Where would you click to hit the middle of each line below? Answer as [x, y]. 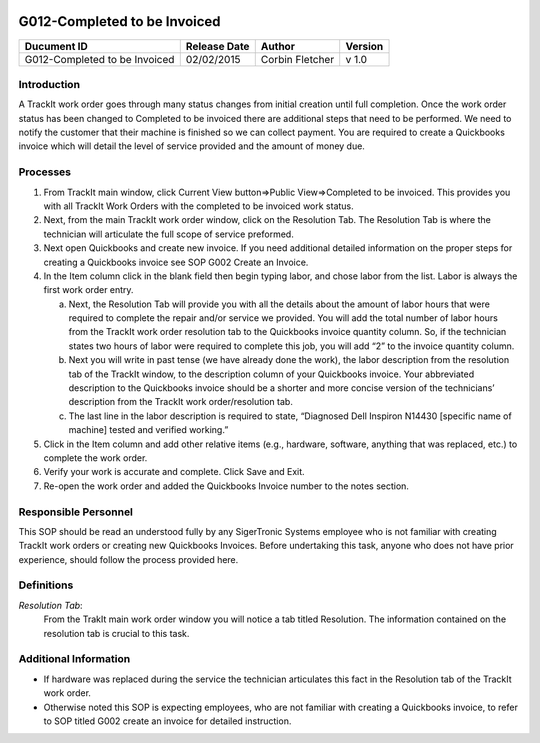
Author [277, 46]
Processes [45, 172]
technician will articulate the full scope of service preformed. [168, 234]
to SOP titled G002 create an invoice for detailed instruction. [167, 721]
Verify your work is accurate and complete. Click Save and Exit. [174, 472]
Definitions [46, 585]
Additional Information [74, 659]
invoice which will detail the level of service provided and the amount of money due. [191, 146]
